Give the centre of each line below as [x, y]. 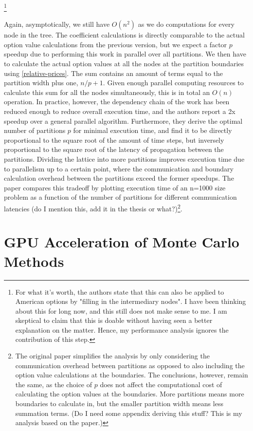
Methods [34, 261]
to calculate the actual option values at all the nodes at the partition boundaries [124, 64]
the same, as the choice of [54, 384]
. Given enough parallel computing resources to [173, 83]
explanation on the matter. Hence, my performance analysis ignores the [122, 329]
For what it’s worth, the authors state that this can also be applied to [120, 291]
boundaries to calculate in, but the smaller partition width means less [119, 403]
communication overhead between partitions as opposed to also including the [130, 365]
